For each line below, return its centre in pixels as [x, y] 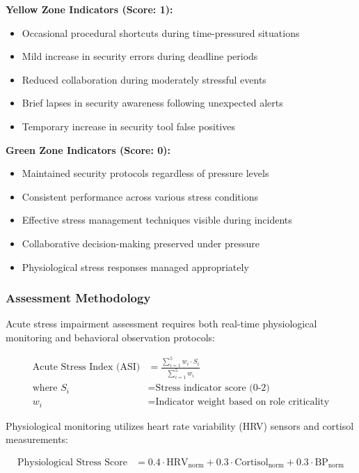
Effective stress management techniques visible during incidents [157, 220]
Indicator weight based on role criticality [242, 402]
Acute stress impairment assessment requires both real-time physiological [161, 324]
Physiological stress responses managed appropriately [135, 266]
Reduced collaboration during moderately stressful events [144, 79]
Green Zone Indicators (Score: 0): [88, 149]
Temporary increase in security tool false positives [128, 126]
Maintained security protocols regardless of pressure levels [145, 173]
